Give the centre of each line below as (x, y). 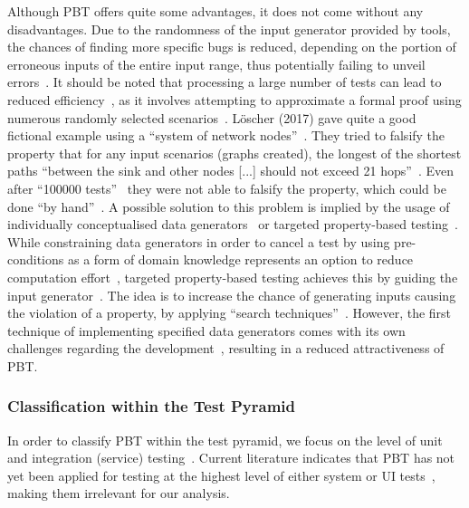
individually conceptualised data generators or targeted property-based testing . (233, 224)
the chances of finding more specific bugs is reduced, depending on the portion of (232, 47)
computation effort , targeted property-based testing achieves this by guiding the (233, 277)
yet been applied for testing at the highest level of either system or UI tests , (221, 475)
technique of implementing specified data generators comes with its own (206, 330)
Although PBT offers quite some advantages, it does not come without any (215, 11)
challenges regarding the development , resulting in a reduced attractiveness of (226, 348)
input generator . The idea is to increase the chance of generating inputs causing (232, 295)
